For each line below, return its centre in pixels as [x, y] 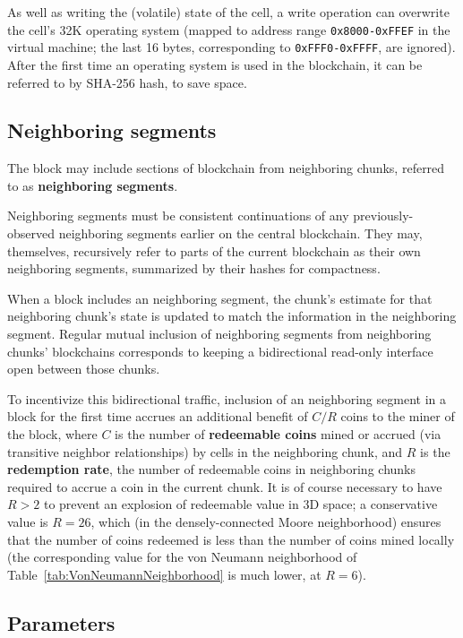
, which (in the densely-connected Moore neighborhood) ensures [266, 521]
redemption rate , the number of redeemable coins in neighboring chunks [212, 469]
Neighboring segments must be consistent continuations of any [178, 216]
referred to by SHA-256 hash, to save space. [127, 82]
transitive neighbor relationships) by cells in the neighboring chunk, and [205, 451]
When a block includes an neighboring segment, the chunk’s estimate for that [220, 298]
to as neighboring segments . [93, 185]
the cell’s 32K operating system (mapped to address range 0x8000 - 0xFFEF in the [229, 29]
